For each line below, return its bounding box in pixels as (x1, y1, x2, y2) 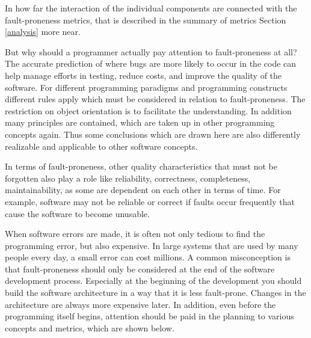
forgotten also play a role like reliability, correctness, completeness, (5, 171, 251, 184)
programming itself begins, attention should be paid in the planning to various (5, 310, 294, 322)
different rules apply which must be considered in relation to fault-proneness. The (5, 93, 306, 105)
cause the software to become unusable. (5, 207, 150, 220)
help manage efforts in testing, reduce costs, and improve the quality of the (5, 69, 282, 81)
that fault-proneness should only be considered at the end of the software (5, 262, 275, 275)
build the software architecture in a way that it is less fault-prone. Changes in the (5, 286, 306, 299)
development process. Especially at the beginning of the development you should (5, 274, 302, 287)
